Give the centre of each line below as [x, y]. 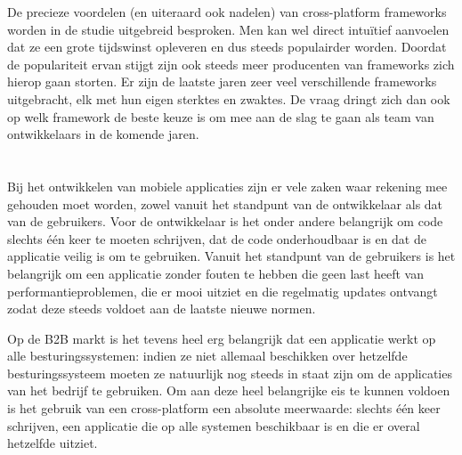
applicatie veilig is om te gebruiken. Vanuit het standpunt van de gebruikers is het [231, 256]
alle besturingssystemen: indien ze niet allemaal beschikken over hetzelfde [207, 356]
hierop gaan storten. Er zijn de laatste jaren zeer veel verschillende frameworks [222, 81]
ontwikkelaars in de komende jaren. [103, 134]
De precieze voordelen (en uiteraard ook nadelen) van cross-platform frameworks [227, 12]
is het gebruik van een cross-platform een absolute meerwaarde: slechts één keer [224, 408]
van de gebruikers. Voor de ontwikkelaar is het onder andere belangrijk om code [225, 221]
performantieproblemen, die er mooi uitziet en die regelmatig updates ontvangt [223, 291]
